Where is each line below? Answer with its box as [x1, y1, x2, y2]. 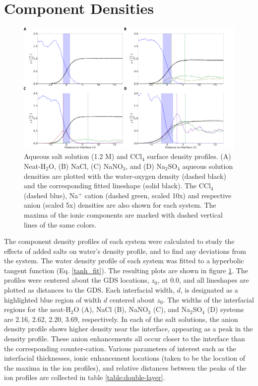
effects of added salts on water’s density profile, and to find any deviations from [4, 245, 246, 256]
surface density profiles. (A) [147, 151, 231, 161]
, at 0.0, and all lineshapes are [157, 275, 249, 285]
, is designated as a [180, 285, 238, 295]
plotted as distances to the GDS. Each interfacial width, [4, 285, 175, 295]
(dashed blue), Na [24, 190, 78, 200]
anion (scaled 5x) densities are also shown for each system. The [24, 200, 216, 210]
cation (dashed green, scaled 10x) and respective [84, 190, 232, 200]
